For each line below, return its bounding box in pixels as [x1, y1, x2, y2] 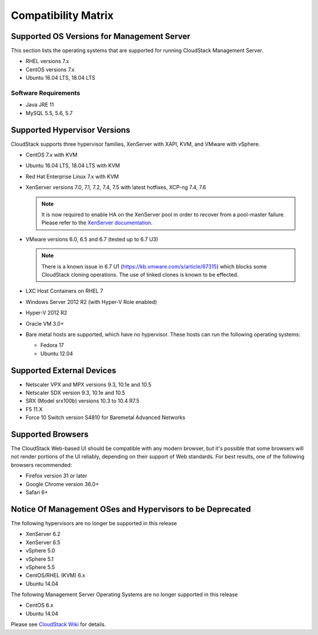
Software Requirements [11, 89, 81, 97]
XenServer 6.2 [25, 531, 61, 538]
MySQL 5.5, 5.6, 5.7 [25, 109, 73, 116]
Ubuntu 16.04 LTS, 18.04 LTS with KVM [25, 162, 120, 169]
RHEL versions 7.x [25, 58, 69, 65]
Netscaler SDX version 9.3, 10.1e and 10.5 [25, 389, 125, 396]
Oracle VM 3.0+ [25, 320, 64, 327]
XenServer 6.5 [25, 539, 61, 546]
